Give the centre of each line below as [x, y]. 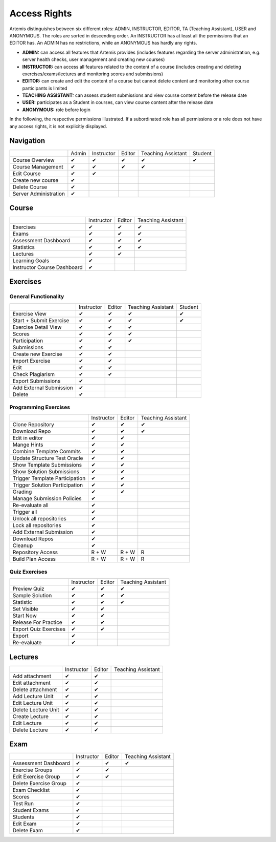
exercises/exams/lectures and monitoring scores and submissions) [93, 74]
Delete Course [30, 187]
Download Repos [33, 539]
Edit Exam [25, 824]
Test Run [23, 804]
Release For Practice [37, 622]
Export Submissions [37, 381]
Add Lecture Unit [33, 696]
